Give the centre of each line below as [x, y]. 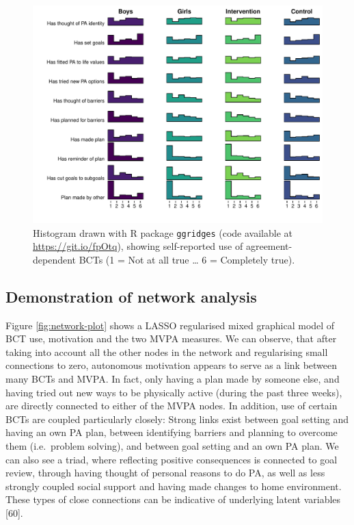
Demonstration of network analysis [131, 296]
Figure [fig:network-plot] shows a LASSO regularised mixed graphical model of [170, 325]
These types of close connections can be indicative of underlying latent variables [173, 499]
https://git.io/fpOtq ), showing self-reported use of [138, 246]
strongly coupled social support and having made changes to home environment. [174, 486]
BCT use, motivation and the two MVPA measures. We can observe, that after [171, 338]
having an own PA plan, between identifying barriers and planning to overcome [172, 432]
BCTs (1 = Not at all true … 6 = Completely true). [187, 259]
